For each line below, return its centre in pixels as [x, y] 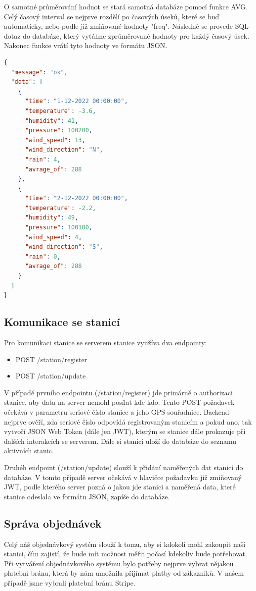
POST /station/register [51, 359]
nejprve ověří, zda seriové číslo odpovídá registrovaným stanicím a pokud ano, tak [128, 421]
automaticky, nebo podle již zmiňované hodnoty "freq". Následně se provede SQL [127, 26]
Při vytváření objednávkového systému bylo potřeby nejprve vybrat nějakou [119, 563]
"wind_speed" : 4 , [53, 237]
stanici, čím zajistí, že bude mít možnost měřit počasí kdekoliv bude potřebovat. [126, 554]
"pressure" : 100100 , [59, 228]
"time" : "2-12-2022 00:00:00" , [76, 198]
